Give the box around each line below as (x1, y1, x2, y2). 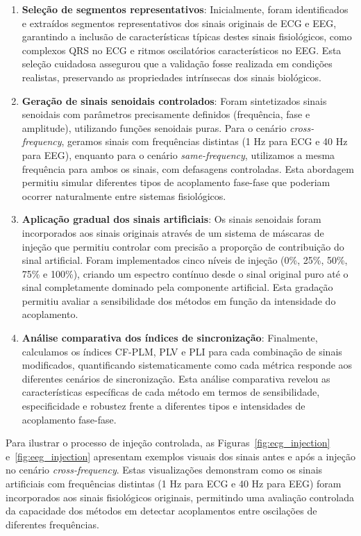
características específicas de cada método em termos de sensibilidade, (22, 385, 320, 399)
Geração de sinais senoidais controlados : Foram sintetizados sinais (22, 93, 327, 108)
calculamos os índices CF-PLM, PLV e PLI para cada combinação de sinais (22, 344, 342, 358)
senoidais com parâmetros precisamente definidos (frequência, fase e (22, 107, 310, 122)
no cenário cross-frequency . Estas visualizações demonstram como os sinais (6, 462, 323, 477)
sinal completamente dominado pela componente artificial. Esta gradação (22, 280, 333, 294)
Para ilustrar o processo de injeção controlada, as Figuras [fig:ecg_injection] (6, 435, 330, 450)
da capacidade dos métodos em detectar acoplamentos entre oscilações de (6, 503, 317, 518)
